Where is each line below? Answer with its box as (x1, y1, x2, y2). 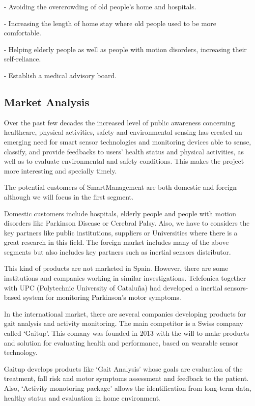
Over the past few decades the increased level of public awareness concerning (4, 117, 235, 127)
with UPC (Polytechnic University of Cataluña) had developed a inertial (4, 282, 223, 292)
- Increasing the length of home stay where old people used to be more (4, 18, 216, 28)
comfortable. (4, 28, 41, 38)
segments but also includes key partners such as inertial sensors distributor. (4, 246, 231, 257)
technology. (4, 347, 38, 357)
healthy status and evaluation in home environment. (4, 392, 161, 403)
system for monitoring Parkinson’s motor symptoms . (23, 292, 181, 302)
